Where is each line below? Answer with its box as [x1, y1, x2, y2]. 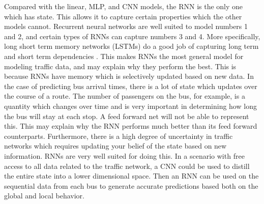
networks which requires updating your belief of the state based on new [4, 140, 227, 151]
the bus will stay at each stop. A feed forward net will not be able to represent [4, 110, 249, 121]
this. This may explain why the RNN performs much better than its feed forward [4, 121, 257, 131]
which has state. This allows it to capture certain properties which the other [4, 11, 242, 21]
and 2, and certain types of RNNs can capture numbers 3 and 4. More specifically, [4, 31, 260, 41]
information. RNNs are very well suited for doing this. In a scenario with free [4, 150, 245, 161]
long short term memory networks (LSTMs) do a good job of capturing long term [4, 41, 259, 51]
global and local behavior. [4, 190, 84, 201]
